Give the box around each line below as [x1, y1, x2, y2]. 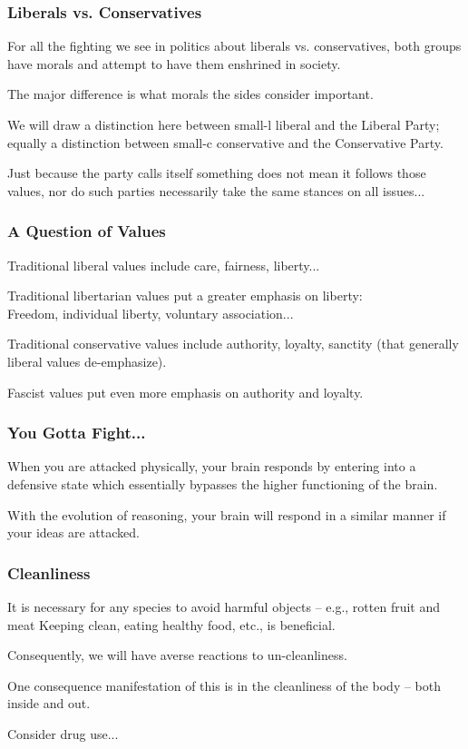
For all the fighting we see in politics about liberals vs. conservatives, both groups [7, 36, 462, 55]
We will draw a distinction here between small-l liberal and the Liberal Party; [7, 115, 440, 133]
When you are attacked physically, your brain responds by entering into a [7, 457, 416, 476]
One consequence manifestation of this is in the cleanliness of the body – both [7, 675, 442, 695]
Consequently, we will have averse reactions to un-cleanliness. [7, 646, 347, 665]
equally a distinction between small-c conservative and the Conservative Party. [7, 133, 444, 152]
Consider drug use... [7, 724, 119, 743]
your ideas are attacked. [7, 523, 140, 542]
